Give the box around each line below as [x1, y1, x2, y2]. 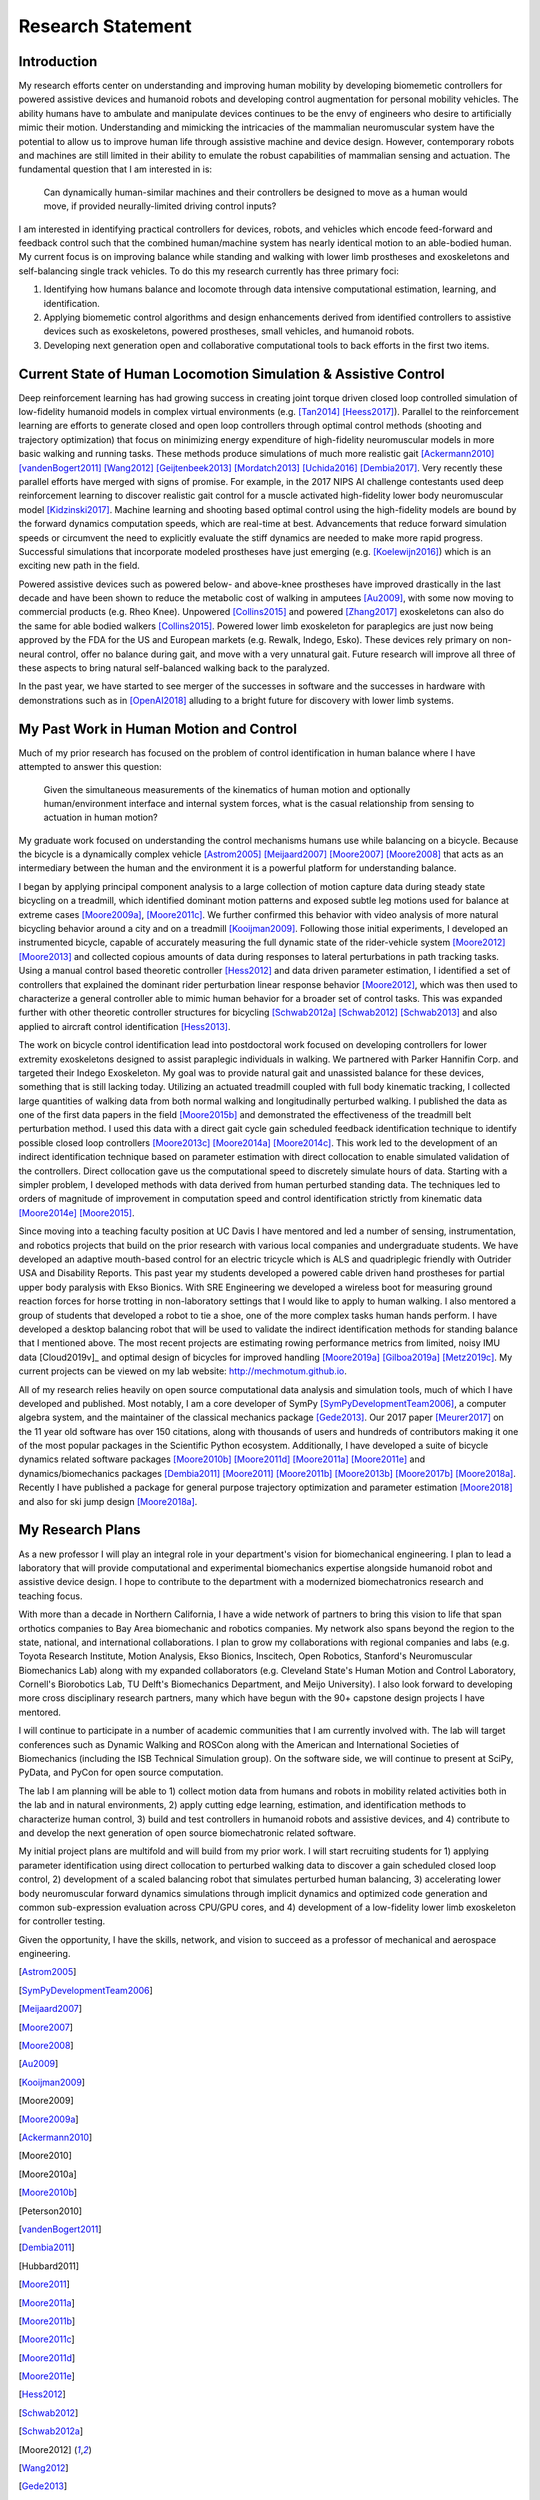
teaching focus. [18, 1590, 83, 1602]
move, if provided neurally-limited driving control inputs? [43, 200, 277, 212]
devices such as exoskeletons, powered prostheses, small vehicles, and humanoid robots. [43, 325, 415, 337]
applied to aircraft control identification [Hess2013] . [18, 1020, 231, 1032]
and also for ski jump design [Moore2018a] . [18, 1495, 198, 1507]
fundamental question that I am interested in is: [18, 163, 213, 175]
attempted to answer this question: [18, 761, 162, 773]
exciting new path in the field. [18, 560, 140, 572]
